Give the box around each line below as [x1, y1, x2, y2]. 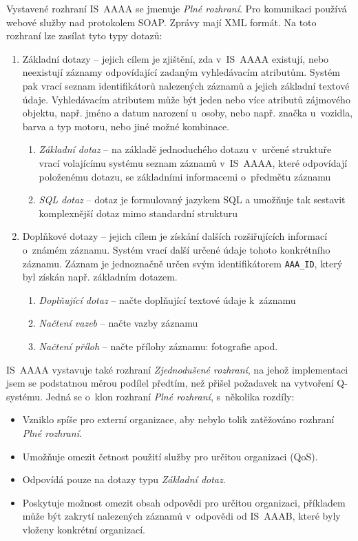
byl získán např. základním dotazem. [22, 269, 178, 284]
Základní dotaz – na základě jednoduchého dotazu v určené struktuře [39, 142, 332, 156]
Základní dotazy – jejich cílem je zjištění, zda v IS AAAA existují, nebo [22, 51, 329, 65]
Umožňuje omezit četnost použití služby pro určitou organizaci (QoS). [22, 449, 318, 463]
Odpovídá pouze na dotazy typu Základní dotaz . [22, 472, 226, 487]
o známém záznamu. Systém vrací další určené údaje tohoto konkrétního [22, 242, 330, 256]
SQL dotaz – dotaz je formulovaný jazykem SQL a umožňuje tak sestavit [39, 192, 346, 207]
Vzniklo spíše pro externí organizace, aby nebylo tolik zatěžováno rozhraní [22, 412, 335, 427]
